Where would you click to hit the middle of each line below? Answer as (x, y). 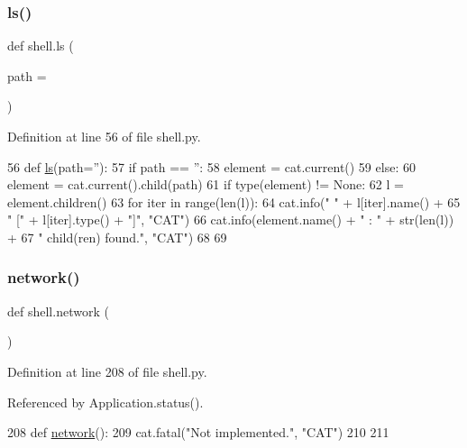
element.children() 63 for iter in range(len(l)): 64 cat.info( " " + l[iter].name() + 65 (234, 201)
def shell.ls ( (41, 46)
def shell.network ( (58, 311)
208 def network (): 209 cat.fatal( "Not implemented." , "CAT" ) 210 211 (198, 432)
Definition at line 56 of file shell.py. (104, 136)
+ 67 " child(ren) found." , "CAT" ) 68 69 (117, 237)
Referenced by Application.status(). (105, 402)
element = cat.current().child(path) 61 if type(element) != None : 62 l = (206, 184)
